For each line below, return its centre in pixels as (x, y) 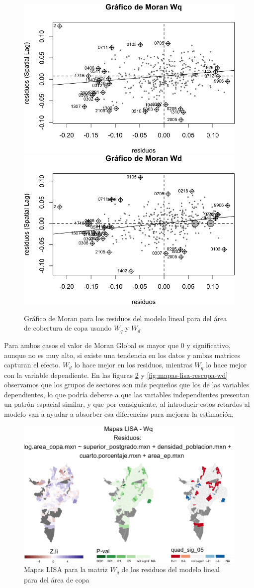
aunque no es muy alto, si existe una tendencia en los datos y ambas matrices (122, 355)
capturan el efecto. (32, 365)
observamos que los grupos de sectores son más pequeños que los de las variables (127, 385)
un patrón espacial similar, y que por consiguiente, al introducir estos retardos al (127, 404)
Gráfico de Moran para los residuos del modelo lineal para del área (126, 318)
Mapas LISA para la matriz (66, 569)
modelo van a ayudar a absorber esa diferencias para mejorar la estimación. (119, 413)
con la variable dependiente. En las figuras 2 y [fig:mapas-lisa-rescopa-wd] (116, 375)
